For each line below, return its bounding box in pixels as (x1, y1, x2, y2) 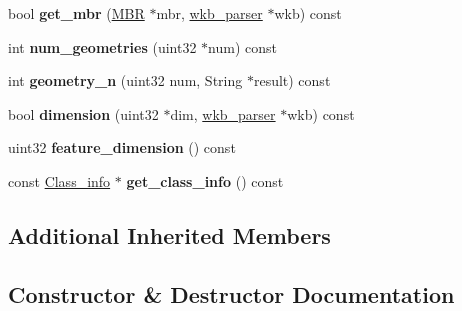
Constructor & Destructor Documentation (8, 278, 455, 309)
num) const (208, 36, 278, 57)
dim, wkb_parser (170, 103, 276, 124)
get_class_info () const (126, 170, 284, 191)
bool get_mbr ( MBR (8, 3, 145, 23)
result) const (253, 70, 331, 91)
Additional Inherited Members (8, 219, 331, 250)
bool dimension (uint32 (8, 103, 159, 124)
